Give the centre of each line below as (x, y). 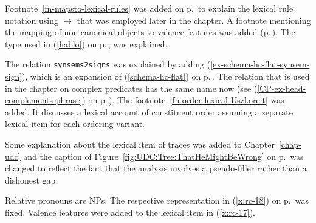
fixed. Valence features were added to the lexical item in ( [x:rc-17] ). (130, 212)
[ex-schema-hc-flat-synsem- (260, 64)
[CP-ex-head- (282, 88)
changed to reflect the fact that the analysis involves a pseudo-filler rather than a (156, 168)
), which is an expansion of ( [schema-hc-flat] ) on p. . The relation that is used (166, 76)
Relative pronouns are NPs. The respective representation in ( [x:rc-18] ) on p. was (157, 200)
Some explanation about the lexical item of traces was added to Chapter (140, 144)
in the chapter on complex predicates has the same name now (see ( (131, 88)
